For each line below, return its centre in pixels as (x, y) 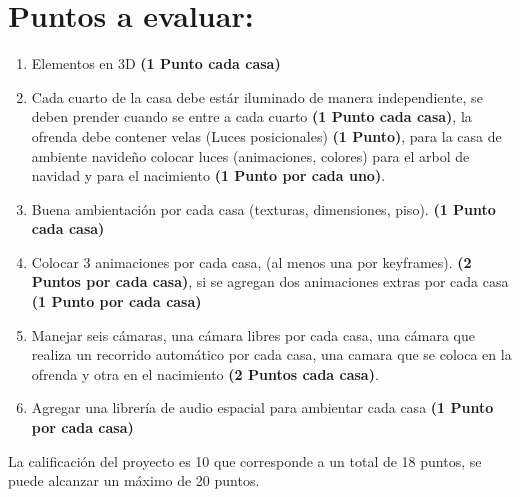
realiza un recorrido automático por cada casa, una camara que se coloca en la (271, 354)
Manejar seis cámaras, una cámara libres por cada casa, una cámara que (253, 334)
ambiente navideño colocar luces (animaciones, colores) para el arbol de (250, 155)
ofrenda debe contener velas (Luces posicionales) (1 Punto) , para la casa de (266, 135)
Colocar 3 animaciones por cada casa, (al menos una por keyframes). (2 (251, 261)
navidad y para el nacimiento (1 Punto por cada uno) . (208, 175)
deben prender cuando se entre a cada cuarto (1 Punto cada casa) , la (251, 116)
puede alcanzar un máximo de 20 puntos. (134, 480)
